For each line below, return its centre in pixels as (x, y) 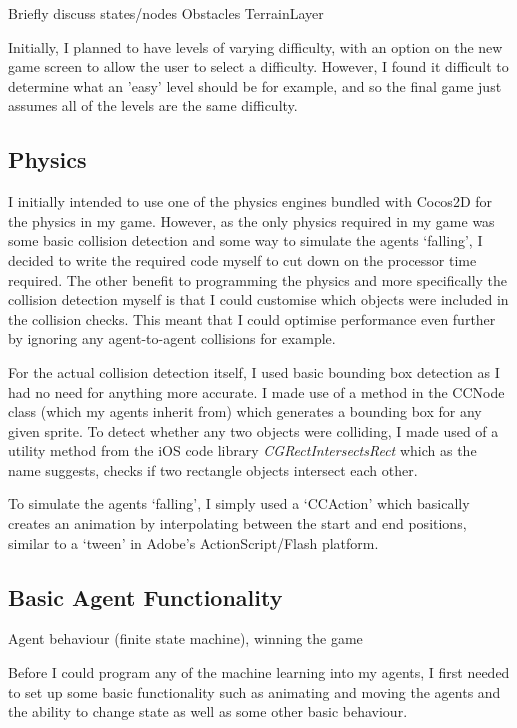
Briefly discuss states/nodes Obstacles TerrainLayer (166, 13)
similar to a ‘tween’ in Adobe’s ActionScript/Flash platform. (193, 542)
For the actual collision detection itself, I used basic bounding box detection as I (254, 371)
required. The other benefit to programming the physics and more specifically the (258, 279)
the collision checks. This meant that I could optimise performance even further (252, 318)
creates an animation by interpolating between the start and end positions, (237, 523)
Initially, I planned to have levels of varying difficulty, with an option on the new (255, 46)
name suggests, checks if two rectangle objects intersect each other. (213, 469)
